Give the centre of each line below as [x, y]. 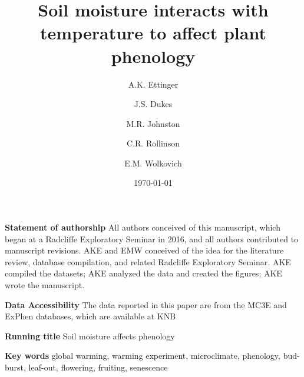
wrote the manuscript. [45, 285]
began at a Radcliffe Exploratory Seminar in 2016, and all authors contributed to [152, 238]
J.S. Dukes [153, 104]
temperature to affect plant [153, 33]
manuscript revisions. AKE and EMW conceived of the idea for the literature [144, 250]
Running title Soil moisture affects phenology [90, 336]
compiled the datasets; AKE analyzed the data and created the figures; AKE [143, 273]
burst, [15, 367]
